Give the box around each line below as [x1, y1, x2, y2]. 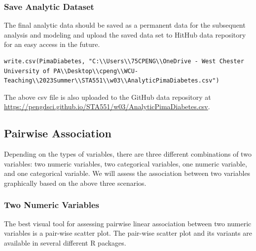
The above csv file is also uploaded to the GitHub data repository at [4, 91, 211, 102]
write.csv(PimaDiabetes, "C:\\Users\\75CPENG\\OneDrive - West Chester [4, 58, 244, 65]
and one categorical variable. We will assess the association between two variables [4, 168, 251, 178]
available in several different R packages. [4, 237, 126, 248]
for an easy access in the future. [4, 39, 100, 49]
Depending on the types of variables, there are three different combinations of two [4, 149, 252, 159]
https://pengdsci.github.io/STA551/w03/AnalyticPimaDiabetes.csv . [4, 101, 210, 112]
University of [4, 67, 50, 75]
